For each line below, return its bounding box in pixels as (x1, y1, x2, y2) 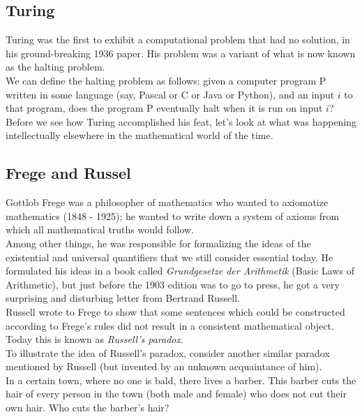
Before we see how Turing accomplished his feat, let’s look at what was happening (6, 114, 357, 129)
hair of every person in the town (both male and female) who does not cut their (6, 386, 347, 401)
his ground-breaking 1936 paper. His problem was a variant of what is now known (6, 45, 356, 60)
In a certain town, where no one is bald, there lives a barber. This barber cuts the (6, 372, 356, 387)
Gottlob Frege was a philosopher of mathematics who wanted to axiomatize (6, 195, 329, 210)
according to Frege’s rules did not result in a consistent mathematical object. (6, 318, 334, 332)
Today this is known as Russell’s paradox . (6, 332, 183, 346)
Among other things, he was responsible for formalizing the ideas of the (6, 235, 311, 250)
